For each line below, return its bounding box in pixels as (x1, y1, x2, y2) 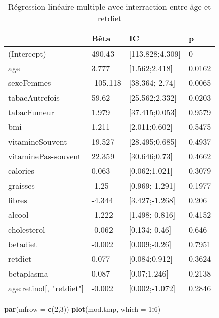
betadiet (8, 238, 37, 250)
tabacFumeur (8, 106, 54, 118)
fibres (8, 194, 27, 206)
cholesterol (8, 223, 45, 235)
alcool (8, 209, 29, 220)
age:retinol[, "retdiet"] (8, 282, 84, 294)
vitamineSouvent (8, 135, 67, 147)
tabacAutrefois (8, 92, 60, 103)
